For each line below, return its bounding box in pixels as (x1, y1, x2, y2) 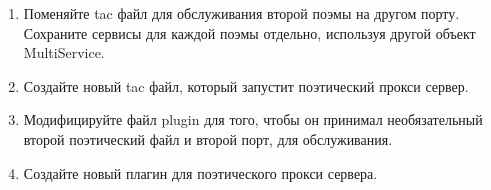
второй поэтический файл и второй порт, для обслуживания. (23, 128, 393, 149)
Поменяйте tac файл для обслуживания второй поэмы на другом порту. (23, 3, 460, 23)
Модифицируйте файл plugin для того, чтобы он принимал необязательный (23, 109, 483, 130)
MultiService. (23, 42, 105, 63)
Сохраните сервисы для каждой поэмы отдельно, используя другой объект (23, 22, 476, 43)
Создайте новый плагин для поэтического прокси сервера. (23, 162, 378, 183)
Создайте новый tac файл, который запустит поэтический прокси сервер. (23, 75, 469, 96)
